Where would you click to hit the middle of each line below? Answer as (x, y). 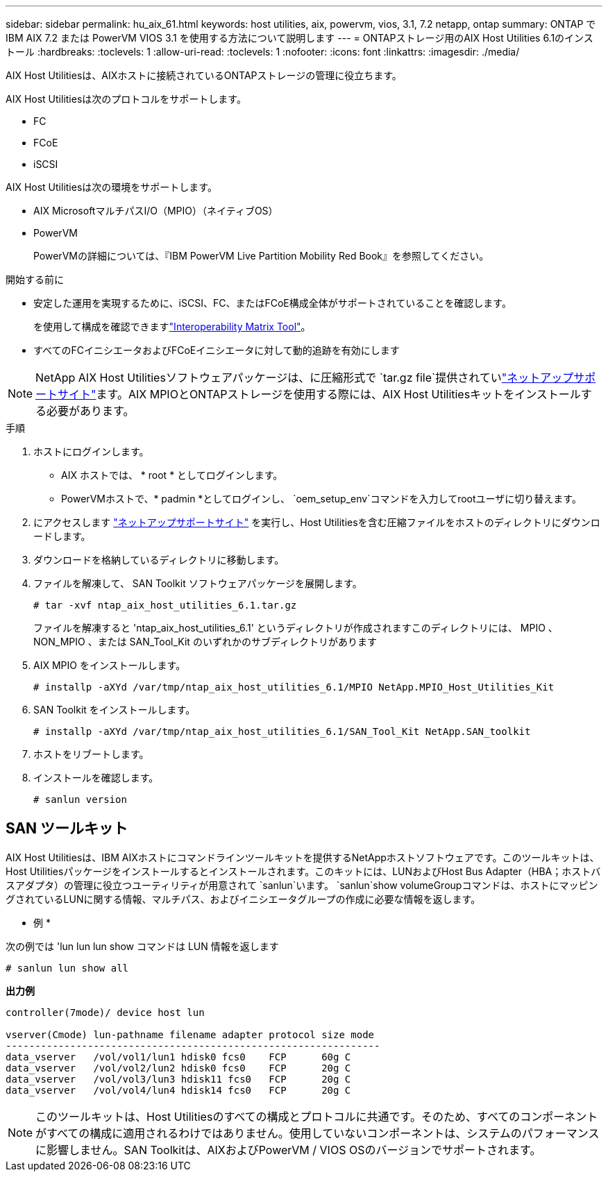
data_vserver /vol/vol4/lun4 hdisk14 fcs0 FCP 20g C (178, 1090)
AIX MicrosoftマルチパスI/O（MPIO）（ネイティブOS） (156, 211)
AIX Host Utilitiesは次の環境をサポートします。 (111, 187)
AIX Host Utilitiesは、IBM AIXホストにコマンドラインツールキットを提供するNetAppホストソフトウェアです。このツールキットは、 (303, 857)
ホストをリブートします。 (91, 754)
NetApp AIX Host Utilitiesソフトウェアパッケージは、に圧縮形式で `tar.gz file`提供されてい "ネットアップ (305, 378)
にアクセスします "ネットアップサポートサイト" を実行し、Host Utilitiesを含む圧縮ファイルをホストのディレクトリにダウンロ (317, 522)
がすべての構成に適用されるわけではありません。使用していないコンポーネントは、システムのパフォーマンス (318, 1133)
